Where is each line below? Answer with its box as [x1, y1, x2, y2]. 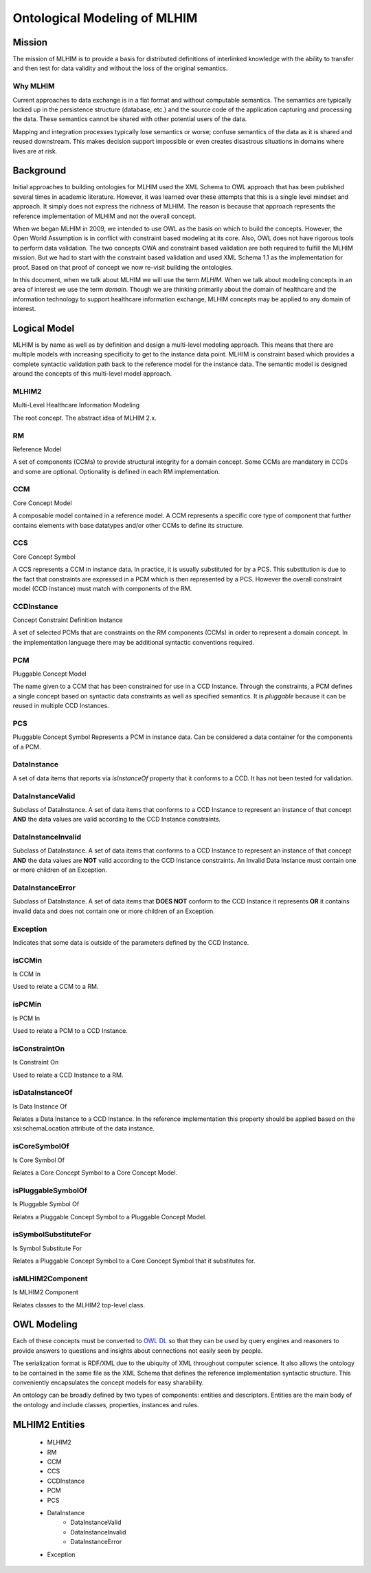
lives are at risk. [12, 147, 58, 155]
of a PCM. [12, 742, 41, 751]
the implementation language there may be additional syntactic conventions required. [12, 638, 254, 646]
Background [12, 165, 67, 177]
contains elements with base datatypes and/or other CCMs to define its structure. [12, 521, 244, 529]
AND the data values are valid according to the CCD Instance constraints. [12, 815, 221, 824]
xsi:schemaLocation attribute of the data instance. [12, 1124, 155, 1133]
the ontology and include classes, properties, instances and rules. [12, 1400, 199, 1409]
